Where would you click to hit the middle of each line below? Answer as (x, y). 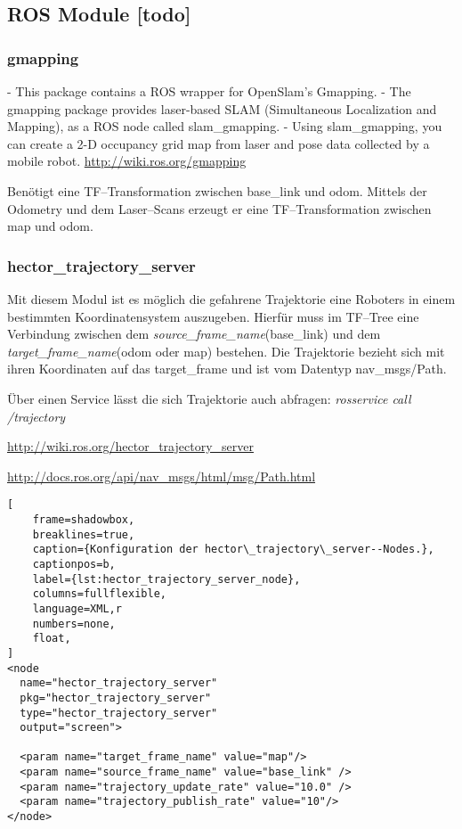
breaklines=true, (84, 534)
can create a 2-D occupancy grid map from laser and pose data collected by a (219, 143)
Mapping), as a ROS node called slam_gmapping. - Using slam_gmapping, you (225, 126)
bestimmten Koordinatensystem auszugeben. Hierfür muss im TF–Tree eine (213, 316)
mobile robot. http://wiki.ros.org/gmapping (127, 161)
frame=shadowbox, (84, 519)
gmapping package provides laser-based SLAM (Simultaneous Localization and (222, 108)
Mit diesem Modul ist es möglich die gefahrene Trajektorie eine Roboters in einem (231, 298)
